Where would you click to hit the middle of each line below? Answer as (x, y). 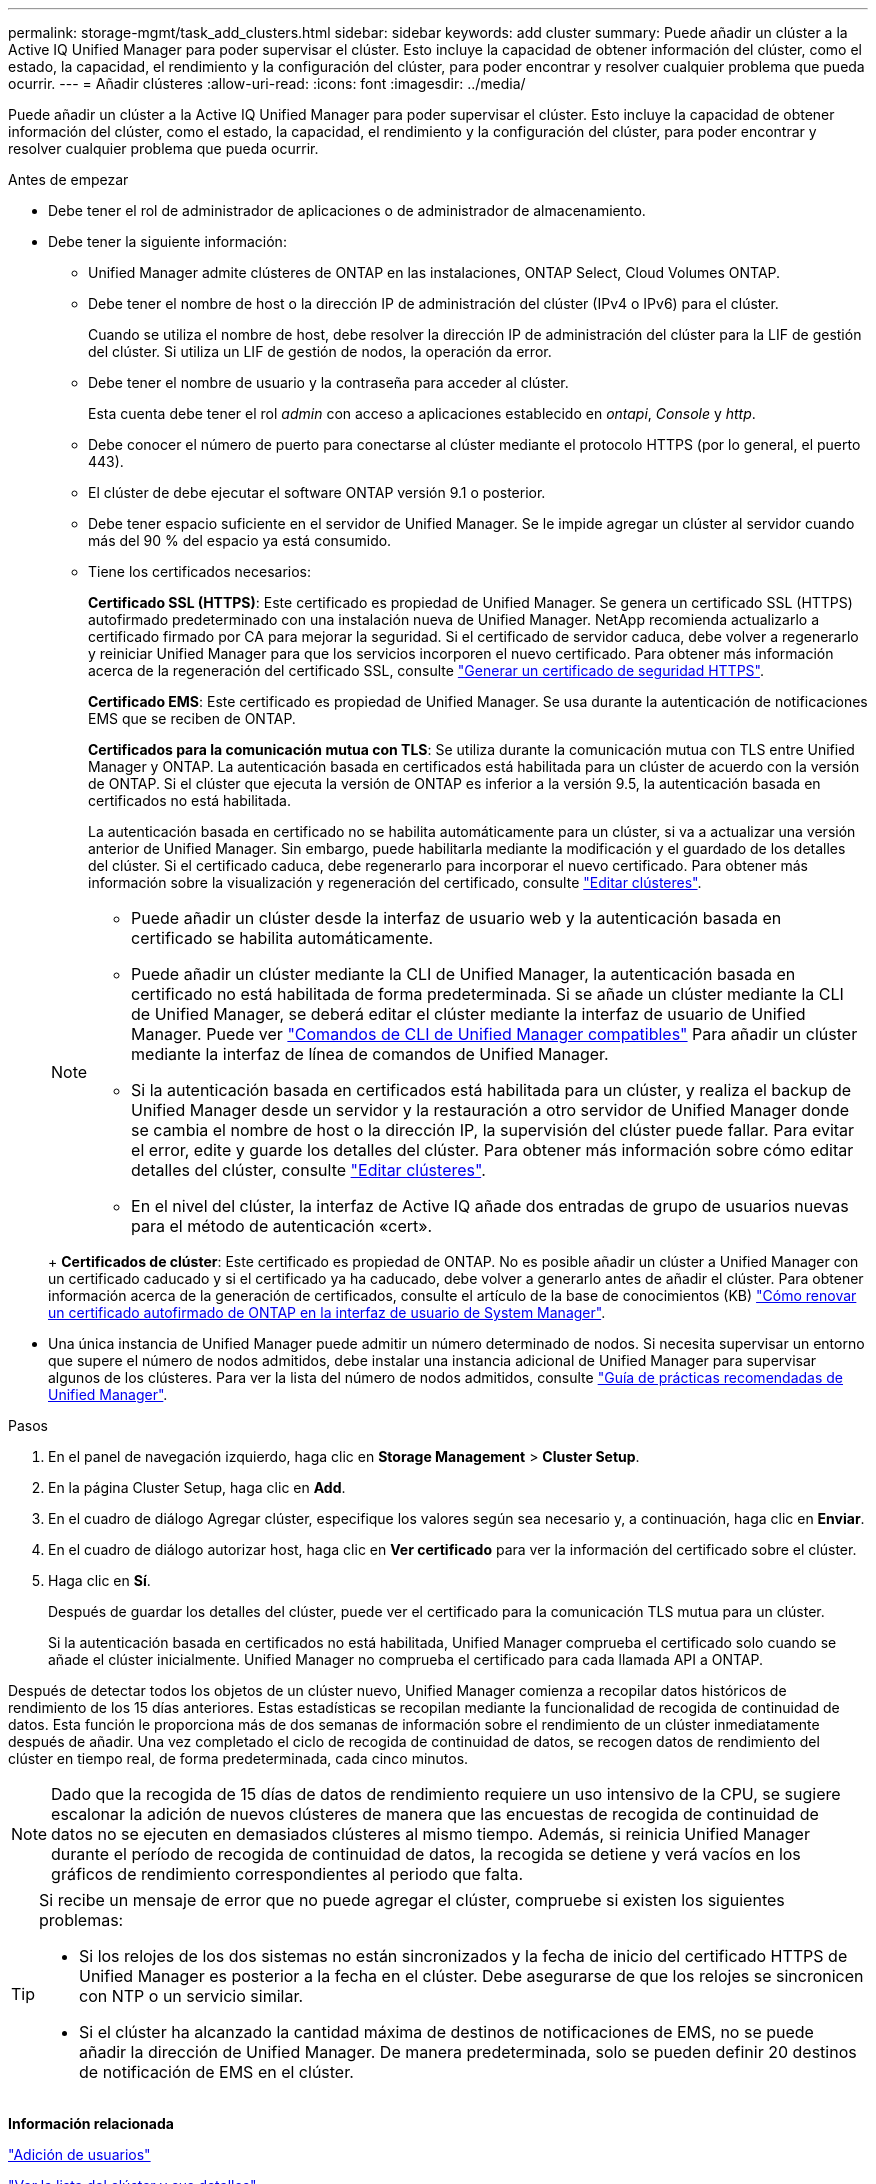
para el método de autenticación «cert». (282, 1226)
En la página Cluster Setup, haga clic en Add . (197, 1487)
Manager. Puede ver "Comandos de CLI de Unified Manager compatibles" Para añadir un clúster (494, 1034)
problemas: (81, 1920)
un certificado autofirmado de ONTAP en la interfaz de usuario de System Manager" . (327, 1312)
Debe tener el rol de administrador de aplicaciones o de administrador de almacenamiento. (347, 210)
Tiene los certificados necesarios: (200, 571)
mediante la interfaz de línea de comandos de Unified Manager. (370, 1054)
